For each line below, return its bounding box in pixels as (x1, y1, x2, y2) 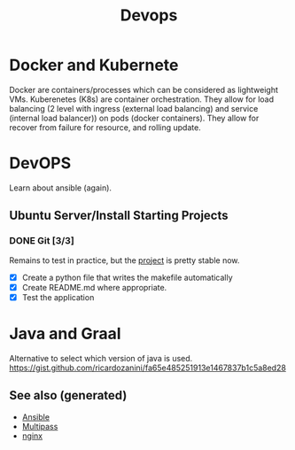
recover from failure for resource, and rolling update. (9, 121, 201, 133)
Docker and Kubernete (9, 55, 179, 75)
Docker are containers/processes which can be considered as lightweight (9, 84, 279, 95)
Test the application (21, 291, 95, 302)
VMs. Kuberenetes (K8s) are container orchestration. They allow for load (9, 94, 275, 105)
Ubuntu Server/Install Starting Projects (9, 208, 229, 223)
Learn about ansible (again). (9, 182, 113, 193)
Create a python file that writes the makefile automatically (21, 272, 233, 283)
